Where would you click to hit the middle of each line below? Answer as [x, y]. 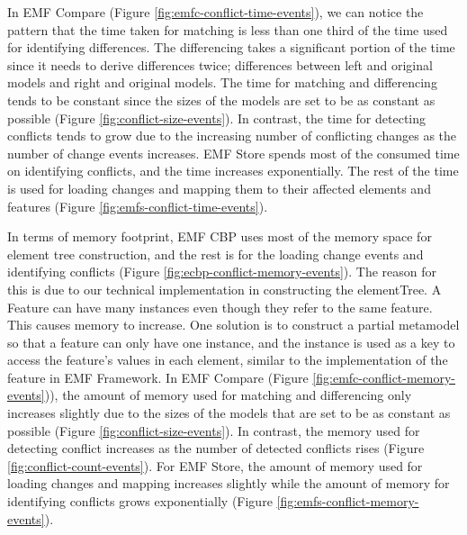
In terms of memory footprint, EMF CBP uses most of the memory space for [220, 236]
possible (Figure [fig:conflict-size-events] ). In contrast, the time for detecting [217, 118]
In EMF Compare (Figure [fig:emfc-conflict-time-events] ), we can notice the [216, 12]
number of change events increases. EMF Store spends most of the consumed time [233, 153]
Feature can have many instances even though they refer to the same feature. [220, 307]
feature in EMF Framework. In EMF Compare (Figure [158, 377]
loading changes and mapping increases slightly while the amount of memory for [229, 483]
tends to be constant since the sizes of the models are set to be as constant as [221, 100]
